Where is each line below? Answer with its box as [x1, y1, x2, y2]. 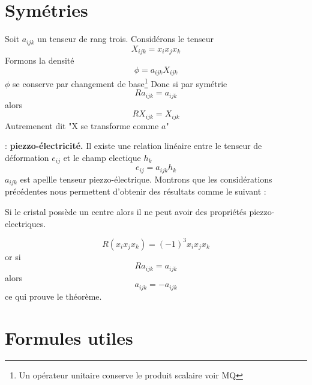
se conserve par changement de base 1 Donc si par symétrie [13, 76, 227, 89]
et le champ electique [63, 151, 141, 164]
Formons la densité [5, 54, 74, 67]
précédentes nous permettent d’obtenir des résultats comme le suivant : [5, 185, 266, 198]
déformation [5, 151, 49, 164]
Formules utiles [5, 325, 133, 350]
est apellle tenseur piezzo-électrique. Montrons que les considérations [20, 172, 272, 185]
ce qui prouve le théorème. [5, 290, 102, 302]
